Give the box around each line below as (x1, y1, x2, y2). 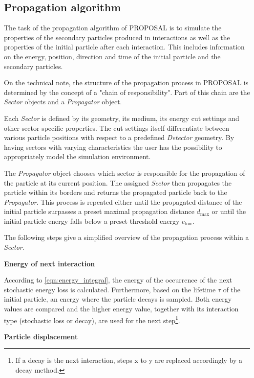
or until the (212, 206, 246, 216)
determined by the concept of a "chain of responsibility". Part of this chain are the (4, 87, 250, 97)
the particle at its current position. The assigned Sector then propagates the (4, 177, 232, 188)
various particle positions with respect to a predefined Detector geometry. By (4, 132, 234, 142)
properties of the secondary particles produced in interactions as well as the (4, 32, 230, 42)
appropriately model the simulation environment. (4, 151, 151, 162)
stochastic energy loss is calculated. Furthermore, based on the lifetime (4, 284, 216, 294)
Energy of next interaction (4, 258, 95, 268)
